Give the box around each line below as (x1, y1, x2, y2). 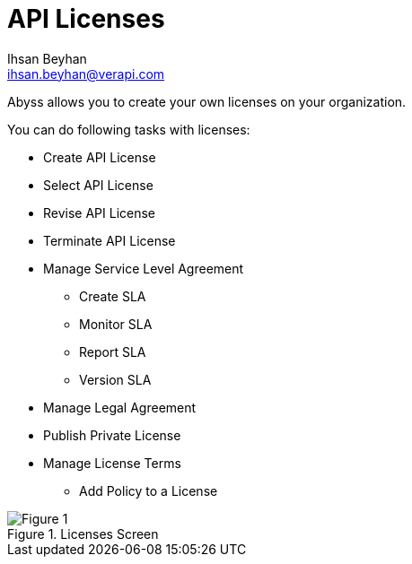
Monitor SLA (79, 316, 153, 332)
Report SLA (79, 343, 146, 360)
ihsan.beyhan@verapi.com (7, 65, 165, 82)
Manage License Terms (43, 455, 181, 471)
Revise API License (43, 204, 156, 221)
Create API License (43, 149, 156, 165)
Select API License (43, 177, 153, 193)
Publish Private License (43, 427, 181, 443)
